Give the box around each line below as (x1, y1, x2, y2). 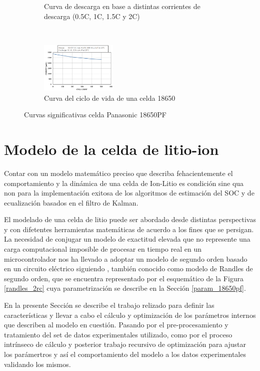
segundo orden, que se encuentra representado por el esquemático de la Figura (4, 273, 244, 283)
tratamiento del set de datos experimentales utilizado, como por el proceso (4, 329, 232, 339)
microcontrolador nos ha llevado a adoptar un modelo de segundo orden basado (4, 253, 247, 264)
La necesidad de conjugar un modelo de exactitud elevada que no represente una (4, 234, 250, 244)
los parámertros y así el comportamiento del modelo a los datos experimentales (4, 349, 246, 359)
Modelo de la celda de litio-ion (4, 138, 219, 159)
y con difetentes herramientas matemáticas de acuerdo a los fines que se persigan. (4, 224, 254, 234)
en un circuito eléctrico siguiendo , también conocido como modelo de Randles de (4, 263, 253, 274)
